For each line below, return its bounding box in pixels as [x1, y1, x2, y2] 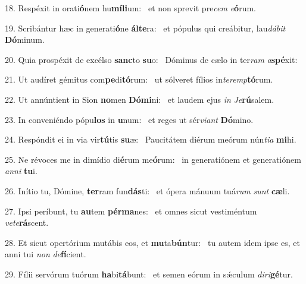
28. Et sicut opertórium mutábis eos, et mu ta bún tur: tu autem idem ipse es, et [5, 236, 300, 248]
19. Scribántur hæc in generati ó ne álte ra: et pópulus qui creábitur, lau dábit [5, 21, 286, 34]
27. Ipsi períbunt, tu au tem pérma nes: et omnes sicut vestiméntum [5, 204, 257, 217]
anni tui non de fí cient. [5, 248, 86, 260]
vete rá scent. [5, 216, 49, 229]
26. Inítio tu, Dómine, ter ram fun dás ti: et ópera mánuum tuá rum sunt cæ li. [5, 184, 290, 197]
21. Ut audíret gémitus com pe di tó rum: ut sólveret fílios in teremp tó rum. [5, 73, 273, 86]
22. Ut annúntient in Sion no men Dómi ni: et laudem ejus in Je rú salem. [5, 93, 274, 105]
